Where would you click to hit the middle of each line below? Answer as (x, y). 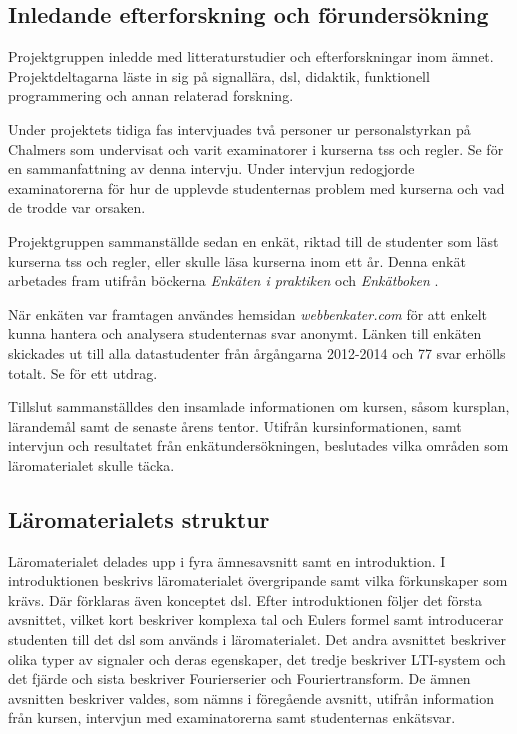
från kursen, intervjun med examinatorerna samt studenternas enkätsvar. (232, 717)
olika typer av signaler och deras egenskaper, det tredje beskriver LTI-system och (257, 658)
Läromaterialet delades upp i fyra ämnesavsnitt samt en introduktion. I (227, 560)
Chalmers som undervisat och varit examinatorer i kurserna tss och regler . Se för (256, 148)
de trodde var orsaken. (77, 207)
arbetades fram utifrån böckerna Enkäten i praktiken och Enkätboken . (223, 280)
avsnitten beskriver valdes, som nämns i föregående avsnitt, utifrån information (251, 697)
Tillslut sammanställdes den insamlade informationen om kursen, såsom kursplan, (259, 406)
